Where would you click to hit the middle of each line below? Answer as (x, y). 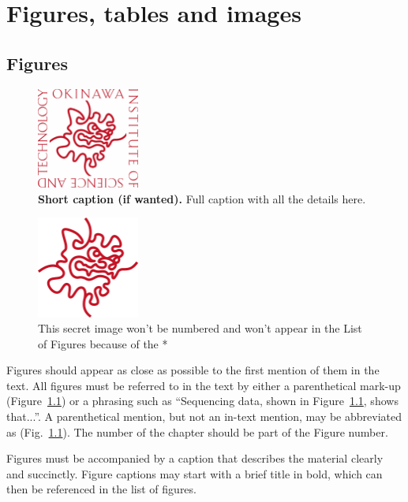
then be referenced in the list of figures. (101, 489)
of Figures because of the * (103, 343)
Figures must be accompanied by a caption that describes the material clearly (195, 458)
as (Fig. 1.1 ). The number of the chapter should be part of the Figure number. (197, 431)
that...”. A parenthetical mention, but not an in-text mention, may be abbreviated (204, 416)
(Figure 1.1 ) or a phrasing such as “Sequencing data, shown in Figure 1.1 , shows (202, 401)
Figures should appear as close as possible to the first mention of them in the (193, 370)
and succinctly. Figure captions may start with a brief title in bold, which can (195, 473)
